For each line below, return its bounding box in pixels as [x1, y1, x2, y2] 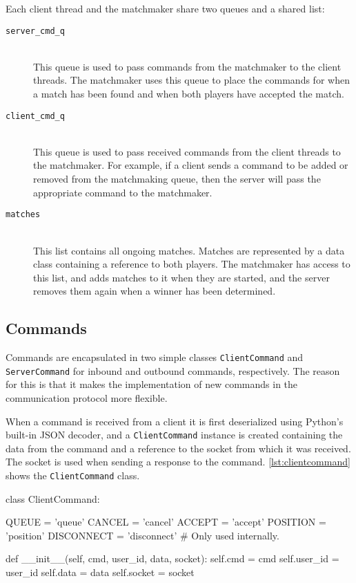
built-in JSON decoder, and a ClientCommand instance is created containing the [6, 427, 343, 442]
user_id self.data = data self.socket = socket [6, 565, 195, 580]
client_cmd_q [6, 111, 65, 121]
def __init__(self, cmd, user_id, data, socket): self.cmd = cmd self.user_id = [6, 551, 339, 566]
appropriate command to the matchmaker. [33, 185, 212, 199]
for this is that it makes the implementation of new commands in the [6, 377, 298, 391]
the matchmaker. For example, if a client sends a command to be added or [33, 158, 348, 172]
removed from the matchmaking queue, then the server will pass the [33, 172, 321, 186]
